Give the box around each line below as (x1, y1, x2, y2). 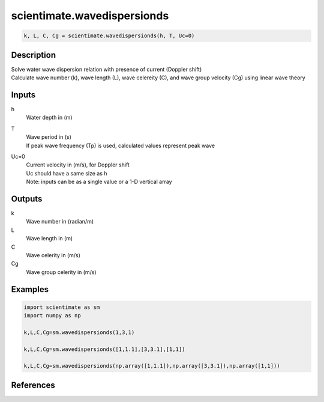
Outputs (11, 193, 43, 204)
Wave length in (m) (26, 235, 73, 242)
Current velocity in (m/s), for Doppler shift (26, 161, 130, 168)
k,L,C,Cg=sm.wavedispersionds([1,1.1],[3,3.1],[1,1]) (23, 346, 185, 353)
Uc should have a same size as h (26, 169, 107, 177)
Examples (11, 284, 49, 294)
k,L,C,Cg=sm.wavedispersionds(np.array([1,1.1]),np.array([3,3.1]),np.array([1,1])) (23, 362, 280, 370)
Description (11, 50, 56, 60)
